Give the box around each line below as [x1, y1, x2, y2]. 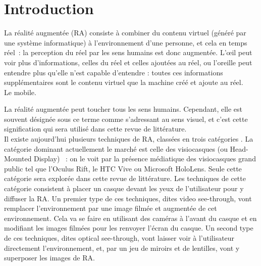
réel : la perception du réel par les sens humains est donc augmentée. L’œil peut [4, 47, 252, 58]
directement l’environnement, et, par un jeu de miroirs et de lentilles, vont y [4, 242, 240, 253]
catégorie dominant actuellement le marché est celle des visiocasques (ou [4, 143, 228, 154]
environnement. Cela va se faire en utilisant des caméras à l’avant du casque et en [4, 212, 257, 223]
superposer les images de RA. [4, 252, 95, 263]
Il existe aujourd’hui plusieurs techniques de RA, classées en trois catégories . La [4, 134, 253, 144]
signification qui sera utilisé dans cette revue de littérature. [4, 123, 187, 134]
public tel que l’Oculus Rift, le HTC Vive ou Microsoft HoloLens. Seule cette [4, 163, 242, 173]
